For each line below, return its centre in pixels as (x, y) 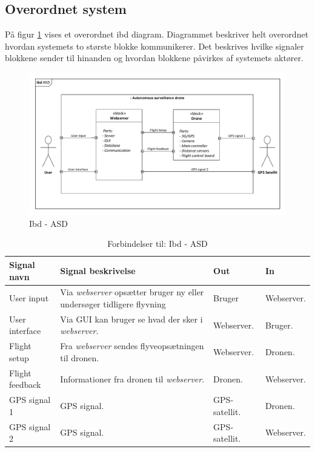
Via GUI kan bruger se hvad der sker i (131, 319)
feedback (25, 385)
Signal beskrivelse (98, 270)
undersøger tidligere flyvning (113, 303)
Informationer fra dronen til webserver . (132, 378)
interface (25, 331)
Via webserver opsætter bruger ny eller (132, 292)
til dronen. (80, 357)
